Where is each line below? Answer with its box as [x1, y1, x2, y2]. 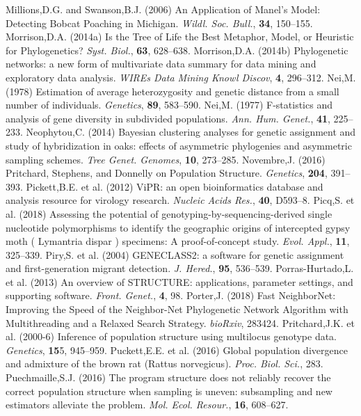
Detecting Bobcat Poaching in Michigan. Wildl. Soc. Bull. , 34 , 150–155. [6, 15, 313, 30]
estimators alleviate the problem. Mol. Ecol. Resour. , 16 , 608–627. [6, 397, 289, 412]
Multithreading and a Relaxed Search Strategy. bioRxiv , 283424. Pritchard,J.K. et [6, 315, 355, 330]
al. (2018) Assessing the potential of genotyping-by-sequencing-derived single [6, 206, 332, 221]
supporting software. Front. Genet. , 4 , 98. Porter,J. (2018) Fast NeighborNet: [6, 288, 336, 303]
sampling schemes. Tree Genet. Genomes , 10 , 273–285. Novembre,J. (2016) [6, 152, 326, 166]
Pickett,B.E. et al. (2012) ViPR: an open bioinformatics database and [26, 179, 323, 193]
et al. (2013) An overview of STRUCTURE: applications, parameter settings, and [6, 274, 353, 289]
